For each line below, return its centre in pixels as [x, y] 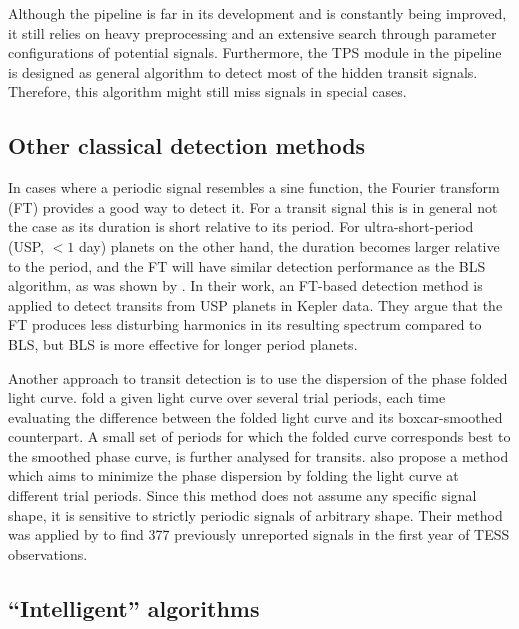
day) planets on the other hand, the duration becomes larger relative [289, 245]
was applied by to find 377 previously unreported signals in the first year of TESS [259, 534]
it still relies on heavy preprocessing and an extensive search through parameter [252, 32]
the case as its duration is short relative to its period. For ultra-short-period [241, 226]
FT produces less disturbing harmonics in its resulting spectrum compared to [245, 324]
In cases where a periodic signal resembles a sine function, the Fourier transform [254, 187]
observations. [48, 553]
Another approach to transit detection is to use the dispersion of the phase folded [258, 377]
